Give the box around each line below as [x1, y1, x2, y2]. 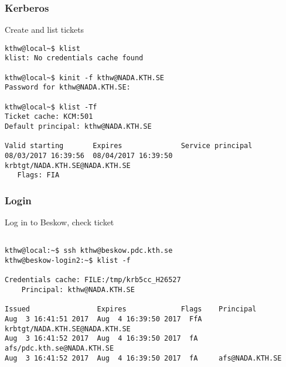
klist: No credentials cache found [5, 54, 144, 63]
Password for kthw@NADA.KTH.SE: [5, 83, 131, 92]
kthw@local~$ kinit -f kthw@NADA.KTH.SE [5, 73, 165, 82]
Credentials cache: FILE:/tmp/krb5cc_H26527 [5, 276, 181, 284]
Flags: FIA [17, 171, 60, 180]
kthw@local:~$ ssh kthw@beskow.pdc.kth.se [5, 246, 173, 255]
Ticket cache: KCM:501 [5, 112, 93, 121]
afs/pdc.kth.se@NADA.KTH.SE [5, 344, 114, 353]
